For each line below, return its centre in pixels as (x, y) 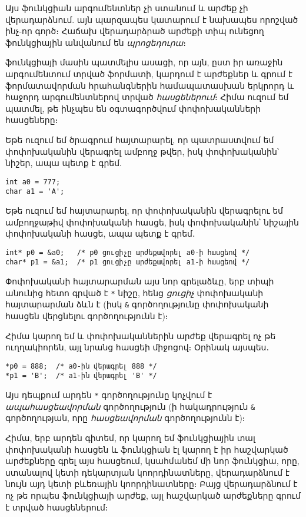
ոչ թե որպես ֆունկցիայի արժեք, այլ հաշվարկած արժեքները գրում (153, 495)
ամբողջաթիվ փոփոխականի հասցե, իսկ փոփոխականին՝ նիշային (152, 222)
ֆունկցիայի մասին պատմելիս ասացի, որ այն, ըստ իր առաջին (144, 62)
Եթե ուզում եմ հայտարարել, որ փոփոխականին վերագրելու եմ (144, 211)
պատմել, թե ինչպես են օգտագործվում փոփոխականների (133, 108)
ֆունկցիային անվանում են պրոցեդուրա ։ (96, 42)
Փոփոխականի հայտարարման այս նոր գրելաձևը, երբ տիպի (140, 281)
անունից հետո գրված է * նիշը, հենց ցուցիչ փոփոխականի (134, 292)
